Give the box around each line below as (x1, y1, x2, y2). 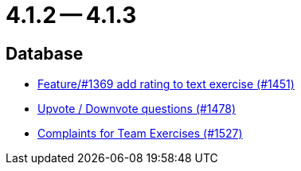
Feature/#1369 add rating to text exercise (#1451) (37, 77, 295, 91)
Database (6, 43, 84, 64)
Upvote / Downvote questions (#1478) (37, 102, 236, 116)
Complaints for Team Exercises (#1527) (37, 126, 243, 141)
